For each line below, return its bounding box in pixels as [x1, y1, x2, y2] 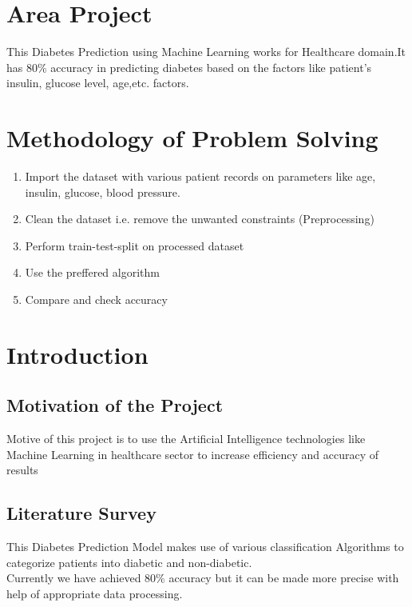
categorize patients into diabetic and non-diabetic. [6, 553, 252, 570]
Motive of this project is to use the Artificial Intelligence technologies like [6, 430, 366, 447]
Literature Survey [6, 501, 156, 525]
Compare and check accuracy [25, 291, 168, 307]
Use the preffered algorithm [25, 264, 160, 281]
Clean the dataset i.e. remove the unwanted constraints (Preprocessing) [25, 210, 374, 227]
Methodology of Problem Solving [6, 122, 378, 154]
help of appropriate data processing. [6, 585, 183, 601]
